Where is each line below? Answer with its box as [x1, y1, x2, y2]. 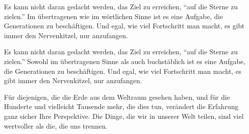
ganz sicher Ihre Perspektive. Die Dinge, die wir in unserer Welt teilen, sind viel [4, 111, 244, 121]
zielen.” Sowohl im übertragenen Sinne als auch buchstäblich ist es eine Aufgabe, [4, 56, 246, 66]
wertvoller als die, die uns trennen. [4, 120, 108, 131]
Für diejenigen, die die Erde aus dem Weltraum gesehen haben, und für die [4, 91, 230, 102]
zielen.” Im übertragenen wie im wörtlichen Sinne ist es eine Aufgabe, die [4, 11, 223, 21]
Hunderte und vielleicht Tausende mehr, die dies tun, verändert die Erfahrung [4, 101, 239, 112]
